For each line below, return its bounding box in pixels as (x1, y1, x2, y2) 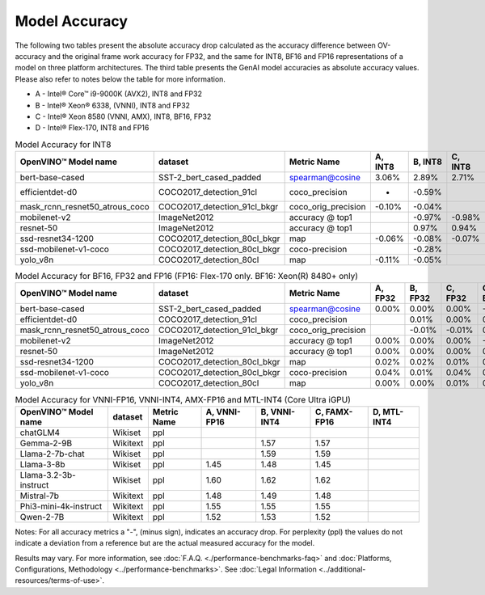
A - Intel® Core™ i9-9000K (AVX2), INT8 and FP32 (35, 89, 202, 99)
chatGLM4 (19, 427, 61, 438)
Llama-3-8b (19, 458, 65, 470)
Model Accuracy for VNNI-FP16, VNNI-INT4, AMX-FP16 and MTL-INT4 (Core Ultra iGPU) (15, 394, 352, 405)
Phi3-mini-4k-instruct (19, 500, 103, 512)
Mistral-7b (19, 490, 60, 501)
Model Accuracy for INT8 (15, 138, 112, 150)
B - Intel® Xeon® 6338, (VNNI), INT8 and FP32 (35, 100, 190, 110)
